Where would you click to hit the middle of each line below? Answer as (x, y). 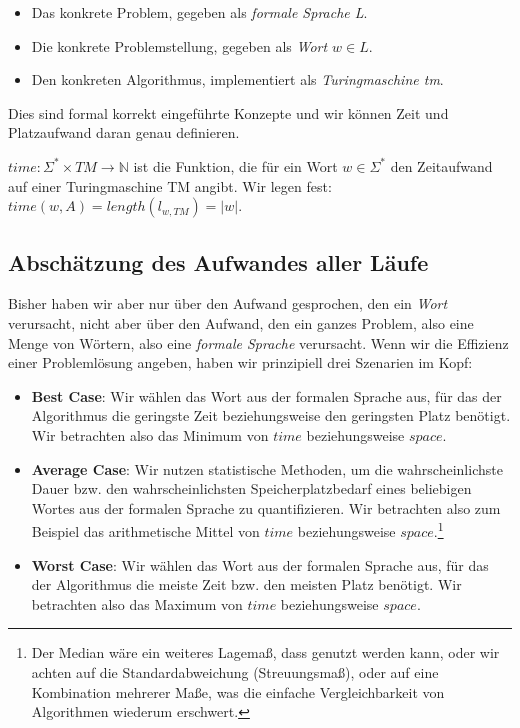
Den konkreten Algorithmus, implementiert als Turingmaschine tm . (237, 79)
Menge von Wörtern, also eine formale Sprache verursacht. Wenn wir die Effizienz (258, 342)
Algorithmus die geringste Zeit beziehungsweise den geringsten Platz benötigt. (271, 415)
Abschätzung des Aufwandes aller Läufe (218, 261)
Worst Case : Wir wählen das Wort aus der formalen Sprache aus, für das (260, 564)
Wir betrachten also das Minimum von (150, 434)
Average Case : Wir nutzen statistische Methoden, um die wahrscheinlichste (267, 468)
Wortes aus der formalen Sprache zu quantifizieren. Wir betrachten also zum (266, 507)
